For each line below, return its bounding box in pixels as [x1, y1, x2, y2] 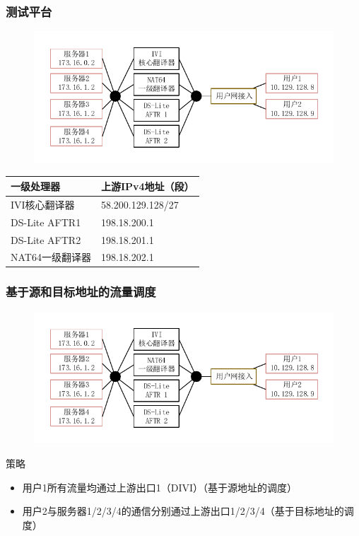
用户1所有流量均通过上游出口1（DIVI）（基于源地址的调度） [22, 479, 298, 494]
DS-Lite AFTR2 [11, 232, 81, 247]
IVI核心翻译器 [11, 197, 75, 211]
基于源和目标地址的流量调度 [6, 283, 156, 301]
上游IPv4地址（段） [100, 178, 194, 193]
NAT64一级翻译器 [11, 250, 91, 264]
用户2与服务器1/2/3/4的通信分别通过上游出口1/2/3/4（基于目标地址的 [22, 503, 344, 518]
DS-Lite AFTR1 [11, 214, 81, 229]
